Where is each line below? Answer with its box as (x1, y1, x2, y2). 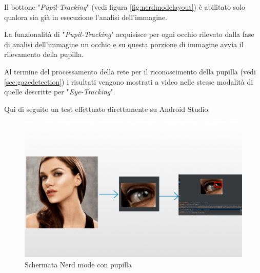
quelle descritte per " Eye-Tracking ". (4, 86, 115, 97)
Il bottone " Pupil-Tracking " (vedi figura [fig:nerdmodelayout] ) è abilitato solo (4, 2, 245, 12)
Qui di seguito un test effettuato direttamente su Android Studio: (4, 103, 210, 114)
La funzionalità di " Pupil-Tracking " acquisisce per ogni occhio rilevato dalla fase (4, 29, 254, 40)
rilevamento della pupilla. (4, 49, 84, 60)
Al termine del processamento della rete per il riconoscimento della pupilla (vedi (4, 66, 256, 76)
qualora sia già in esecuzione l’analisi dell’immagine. (4, 11, 167, 22)
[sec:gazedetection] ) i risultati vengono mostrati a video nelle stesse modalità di (4, 76, 253, 87)
